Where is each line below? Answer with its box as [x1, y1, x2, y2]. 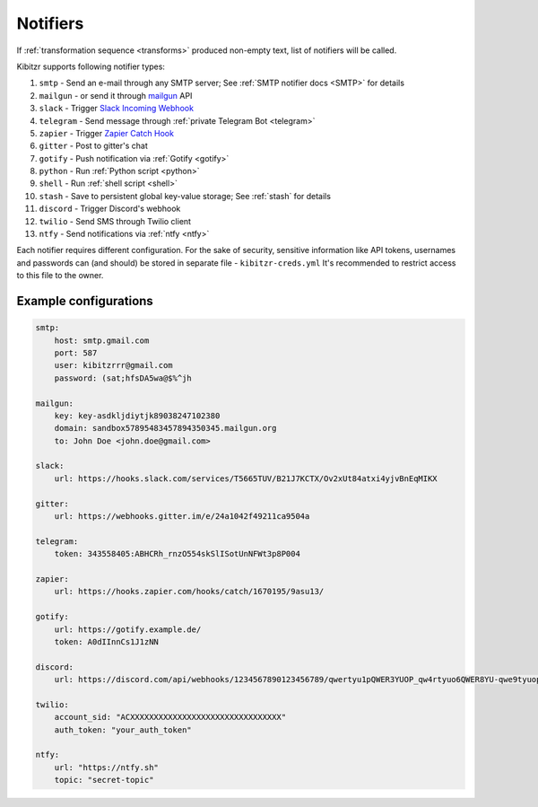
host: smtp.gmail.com [54, 335, 150, 346]
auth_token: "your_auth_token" [54, 724, 192, 735]
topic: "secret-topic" [54, 775, 154, 785]
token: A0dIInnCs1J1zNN [54, 636, 159, 646]
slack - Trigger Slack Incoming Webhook [39, 103, 195, 114]
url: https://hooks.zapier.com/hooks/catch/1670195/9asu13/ [54, 586, 325, 597]
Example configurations [16, 294, 154, 309]
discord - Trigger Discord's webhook [39, 203, 181, 215]
